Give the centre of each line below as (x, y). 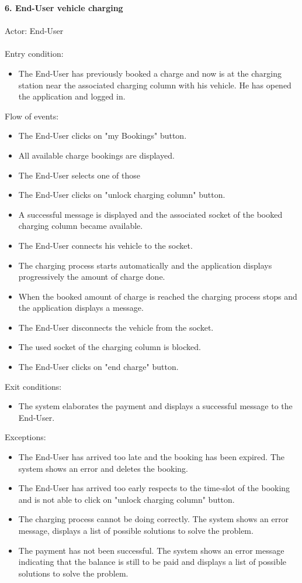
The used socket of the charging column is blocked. (110, 347)
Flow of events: (32, 116)
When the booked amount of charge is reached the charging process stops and (158, 296)
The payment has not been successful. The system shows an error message (151, 550)
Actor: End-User (34, 31)
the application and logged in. (72, 96)
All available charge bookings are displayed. (96, 155)
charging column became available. (81, 226)
